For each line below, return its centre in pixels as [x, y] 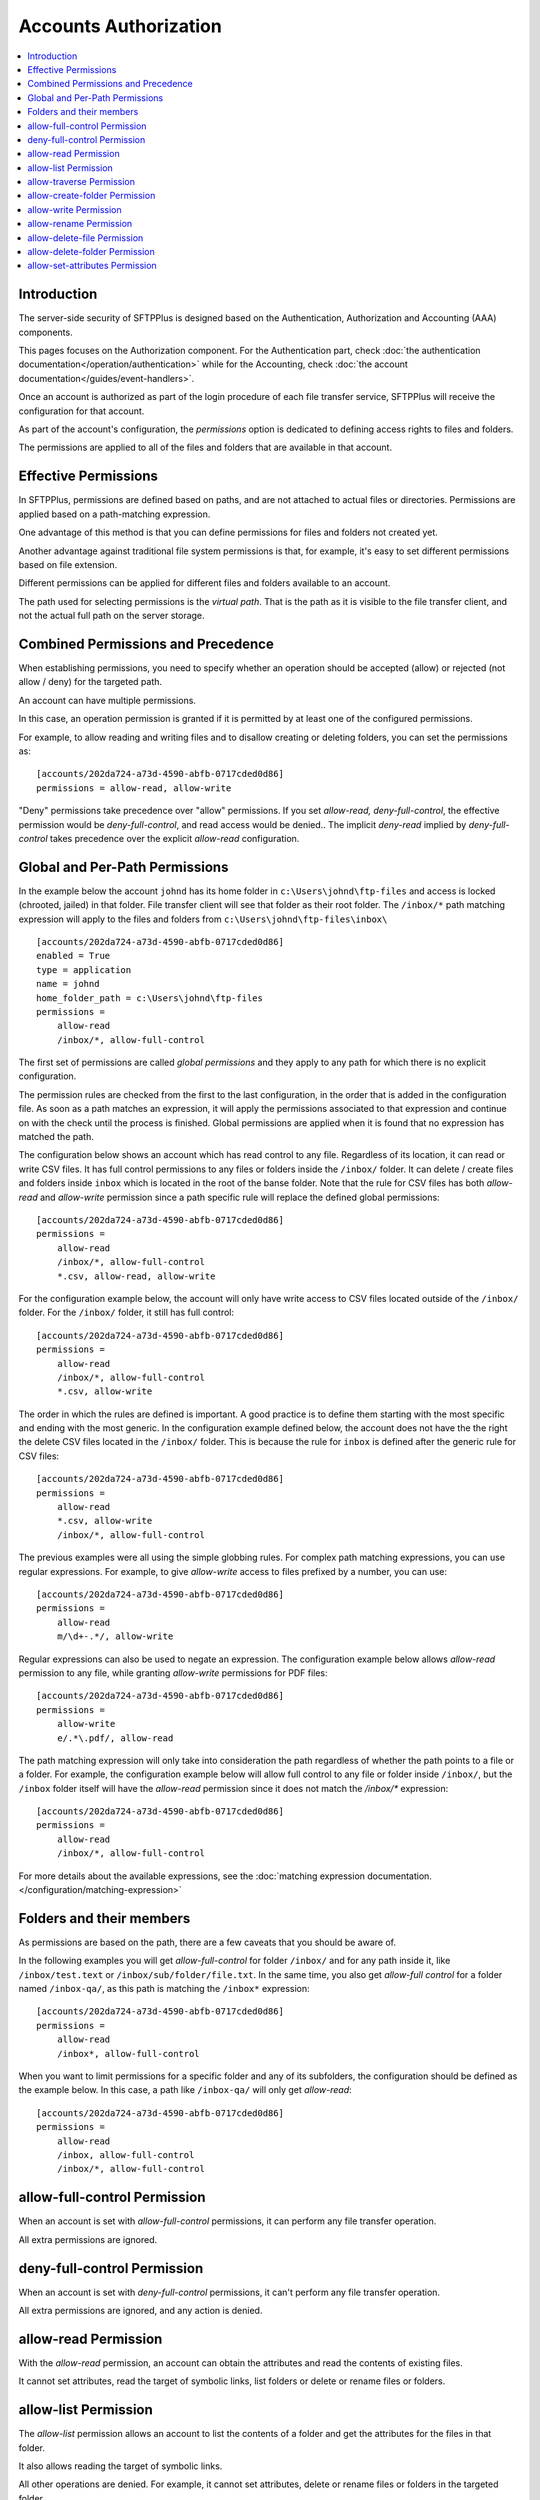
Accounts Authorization [120, 26]
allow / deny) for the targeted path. [90, 682]
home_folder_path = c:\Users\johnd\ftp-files [150, 998]
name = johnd [68, 984]
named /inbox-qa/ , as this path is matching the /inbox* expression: [164, 1989]
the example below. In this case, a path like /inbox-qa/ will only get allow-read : [185, 2090]
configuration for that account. [81, 411]
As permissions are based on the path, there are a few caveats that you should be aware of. [207, 1942]
